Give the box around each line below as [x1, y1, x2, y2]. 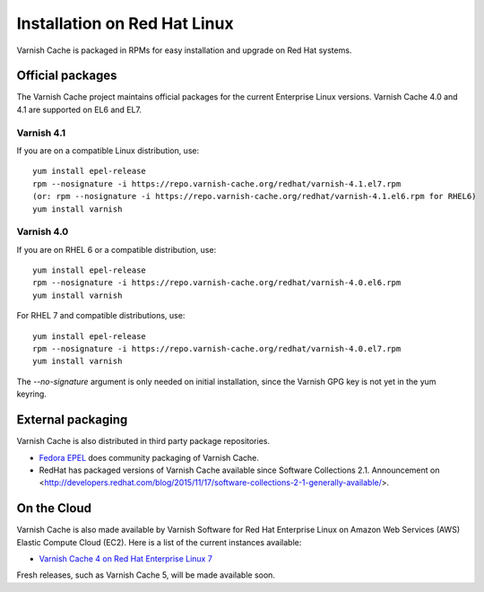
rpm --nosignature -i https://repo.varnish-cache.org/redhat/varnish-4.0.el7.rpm [32, 344, 402, 354]
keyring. [16, 388, 47, 399]
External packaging [16, 413, 128, 428]
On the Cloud [16, 501, 91, 516]
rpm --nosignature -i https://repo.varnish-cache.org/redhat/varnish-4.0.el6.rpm [32, 278, 402, 288]
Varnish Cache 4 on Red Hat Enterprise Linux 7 [39, 553, 212, 564]
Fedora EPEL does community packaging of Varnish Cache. [39, 452, 260, 463]
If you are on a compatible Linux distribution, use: [16, 144, 200, 156]
